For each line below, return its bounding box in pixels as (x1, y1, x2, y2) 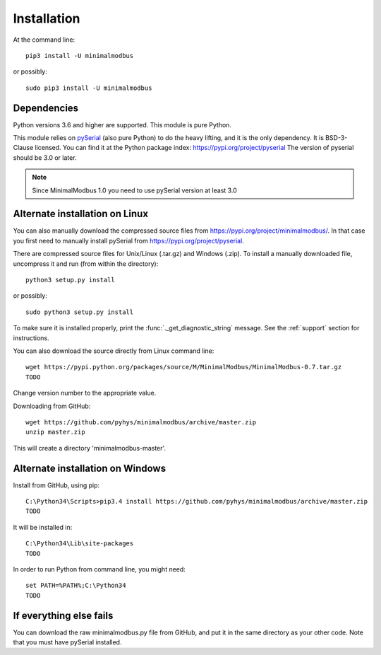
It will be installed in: (13, 523, 73, 531)
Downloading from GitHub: (13, 402, 91, 410)
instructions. (13, 333, 49, 342)
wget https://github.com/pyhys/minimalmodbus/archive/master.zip (25, 418, 257, 426)
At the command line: (13, 35, 75, 44)
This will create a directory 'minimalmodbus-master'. (13, 444, 166, 452)
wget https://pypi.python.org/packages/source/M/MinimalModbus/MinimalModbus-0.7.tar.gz (25, 363, 342, 371)
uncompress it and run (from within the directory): (13, 259, 159, 268)
